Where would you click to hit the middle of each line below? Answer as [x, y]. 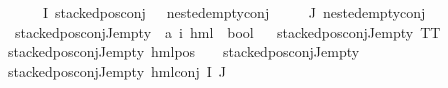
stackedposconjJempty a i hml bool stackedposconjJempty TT [227, 31]
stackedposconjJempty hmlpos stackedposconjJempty [184, 51]
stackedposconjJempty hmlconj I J [117, 70]
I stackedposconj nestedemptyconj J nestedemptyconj [234, 12]
